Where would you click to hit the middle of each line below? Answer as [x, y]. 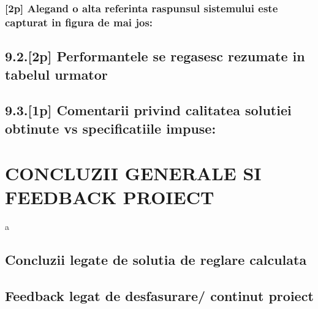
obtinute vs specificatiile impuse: [111, 128]
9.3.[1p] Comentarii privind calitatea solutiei [148, 110]
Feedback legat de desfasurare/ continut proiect [159, 296]
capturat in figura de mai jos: [79, 22]
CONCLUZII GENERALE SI [133, 173]
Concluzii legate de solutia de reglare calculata [156, 260]
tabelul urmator [56, 74]
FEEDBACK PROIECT [110, 197]
